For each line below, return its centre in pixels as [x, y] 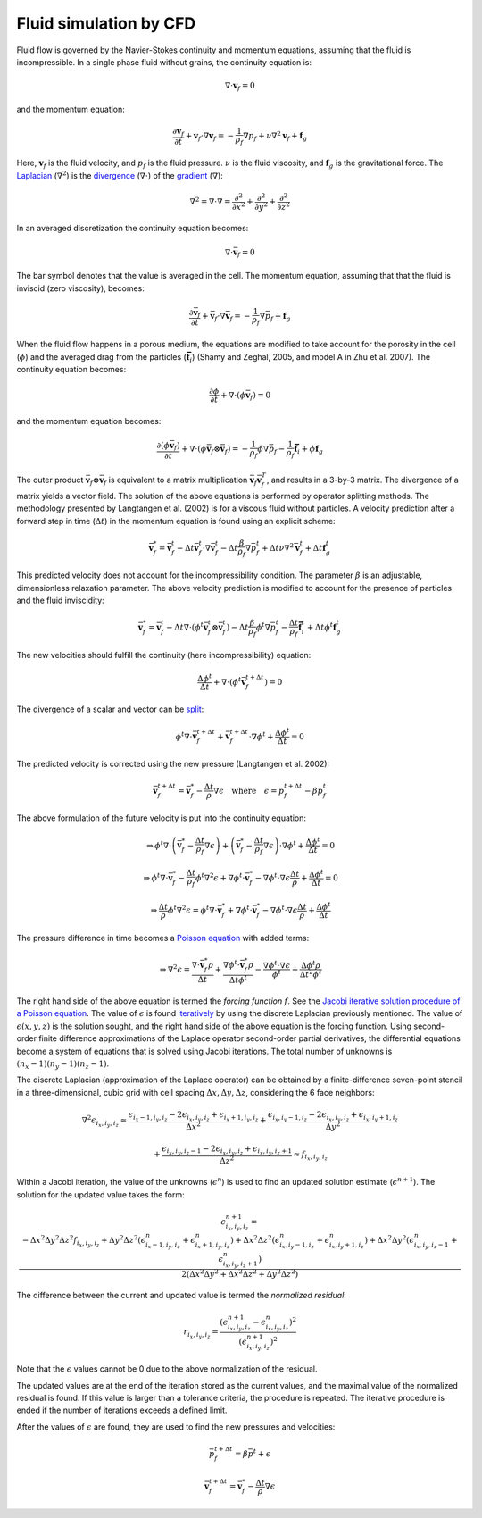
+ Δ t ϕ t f [321, 627]
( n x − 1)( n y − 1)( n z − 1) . [63, 1064]
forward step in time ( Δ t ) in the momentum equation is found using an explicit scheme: [176, 521]
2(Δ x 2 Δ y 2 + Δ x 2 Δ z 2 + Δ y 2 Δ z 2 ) [240, 1273]
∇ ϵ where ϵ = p [249, 791]
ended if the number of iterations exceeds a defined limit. [122, 1410]
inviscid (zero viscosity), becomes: [80, 288]
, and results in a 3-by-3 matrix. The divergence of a [362, 480]
